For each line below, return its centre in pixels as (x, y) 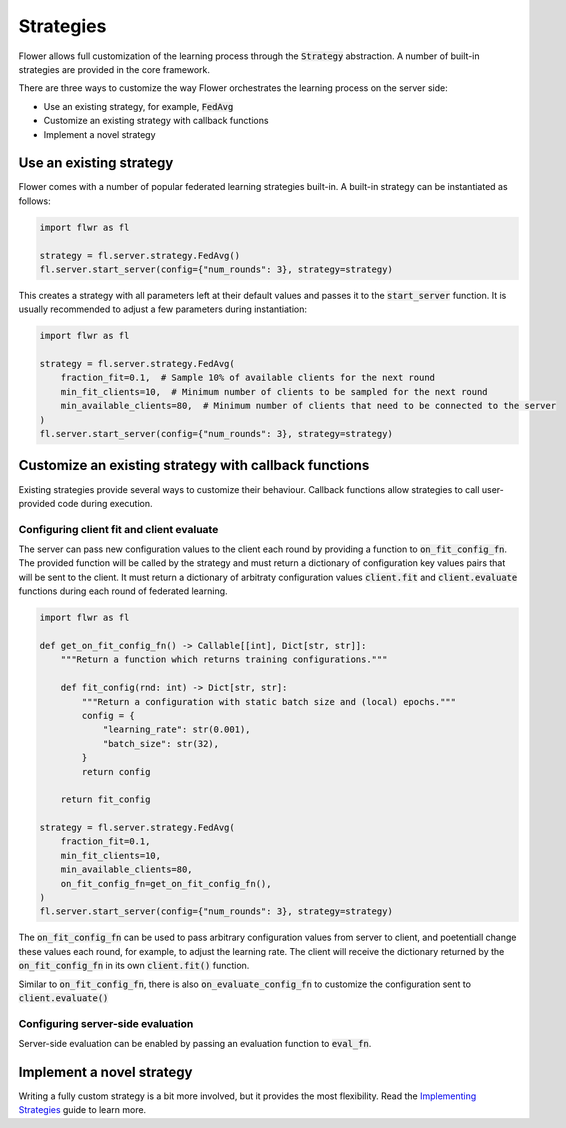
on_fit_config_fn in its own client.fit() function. (134, 966)
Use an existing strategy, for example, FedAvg (138, 106)
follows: (34, 201)
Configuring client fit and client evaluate (118, 529)
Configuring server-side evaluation (106, 1023)
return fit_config (105, 799)
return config (116, 771)
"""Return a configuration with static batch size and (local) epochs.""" (269, 701)
